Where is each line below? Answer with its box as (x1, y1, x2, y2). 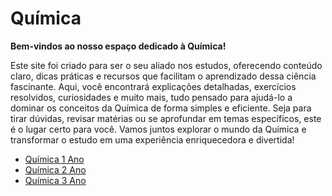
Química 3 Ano (24, 174, 87, 186)
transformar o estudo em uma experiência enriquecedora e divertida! (10, 133, 295, 146)
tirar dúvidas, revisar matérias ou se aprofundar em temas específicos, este (10, 112, 322, 124)
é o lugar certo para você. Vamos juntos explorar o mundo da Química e (10, 123, 307, 135)
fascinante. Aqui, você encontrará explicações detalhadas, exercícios (10, 80, 297, 92)
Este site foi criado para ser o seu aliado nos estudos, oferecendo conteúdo (10, 59, 323, 71)
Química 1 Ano (24, 153, 85, 165)
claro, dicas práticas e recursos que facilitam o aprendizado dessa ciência (10, 70, 317, 82)
